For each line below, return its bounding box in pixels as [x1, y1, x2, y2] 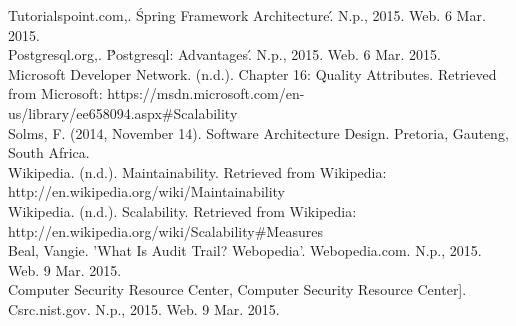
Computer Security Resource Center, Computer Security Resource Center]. [8, 279, 467, 300]
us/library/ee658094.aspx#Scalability [8, 102, 238, 123]
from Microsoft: [8, 83, 103, 104]
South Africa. [8, 142, 90, 163]
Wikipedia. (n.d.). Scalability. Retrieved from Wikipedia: [8, 200, 357, 221]
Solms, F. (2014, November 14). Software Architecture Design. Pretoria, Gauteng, [8, 122, 509, 143]
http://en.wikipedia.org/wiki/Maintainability [8, 181, 286, 202]
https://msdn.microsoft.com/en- [107, 83, 305, 104]
